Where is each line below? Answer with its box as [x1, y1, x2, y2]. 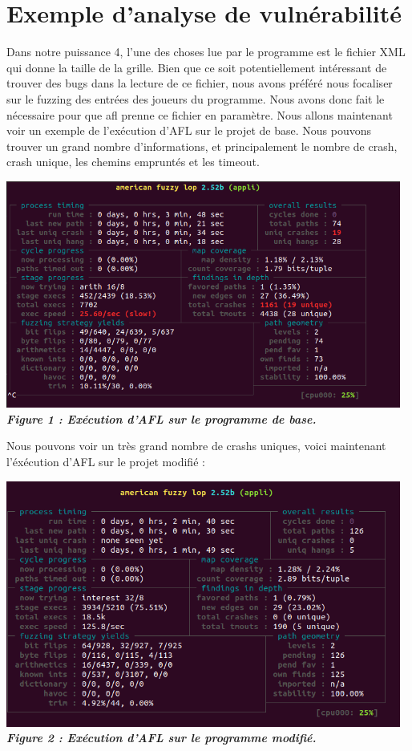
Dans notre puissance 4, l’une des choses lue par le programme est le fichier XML [6, 43, 406, 60]
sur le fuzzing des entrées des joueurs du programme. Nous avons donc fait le [6, 90, 385, 107]
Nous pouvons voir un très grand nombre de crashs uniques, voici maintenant [6, 437, 386, 454]
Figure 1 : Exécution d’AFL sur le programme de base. [6, 410, 317, 427]
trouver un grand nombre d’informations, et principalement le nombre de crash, [6, 137, 398, 154]
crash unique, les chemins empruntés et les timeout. [6, 153, 260, 170]
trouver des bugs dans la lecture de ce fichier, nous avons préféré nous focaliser [6, 75, 393, 91]
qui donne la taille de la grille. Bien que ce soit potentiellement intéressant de [6, 59, 387, 75]
